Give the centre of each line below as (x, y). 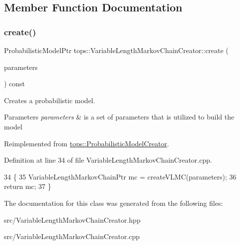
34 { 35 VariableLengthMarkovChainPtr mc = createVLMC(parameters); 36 (120, 176)
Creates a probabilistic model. (50, 100)
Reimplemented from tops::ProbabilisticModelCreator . (87, 143)
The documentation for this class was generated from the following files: (114, 203)
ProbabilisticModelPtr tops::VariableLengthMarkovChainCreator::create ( (116, 50)
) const (15, 84)
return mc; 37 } (28, 186)
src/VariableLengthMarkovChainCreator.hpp (72, 219)
